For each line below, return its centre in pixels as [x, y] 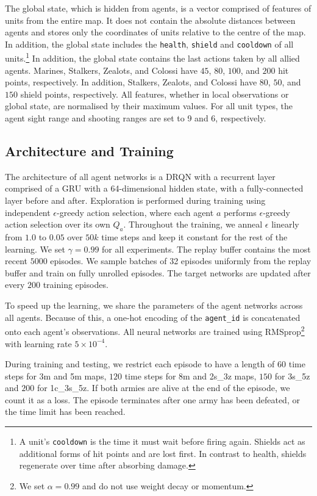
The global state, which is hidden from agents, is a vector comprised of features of [158, 8]
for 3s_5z [292, 376]
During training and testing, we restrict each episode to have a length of [140, 364]
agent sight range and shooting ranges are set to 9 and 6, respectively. [136, 118]
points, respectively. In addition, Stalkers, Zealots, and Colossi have [131, 82]
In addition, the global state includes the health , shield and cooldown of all [149, 44]
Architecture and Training [89, 151]
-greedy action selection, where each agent [135, 212]
